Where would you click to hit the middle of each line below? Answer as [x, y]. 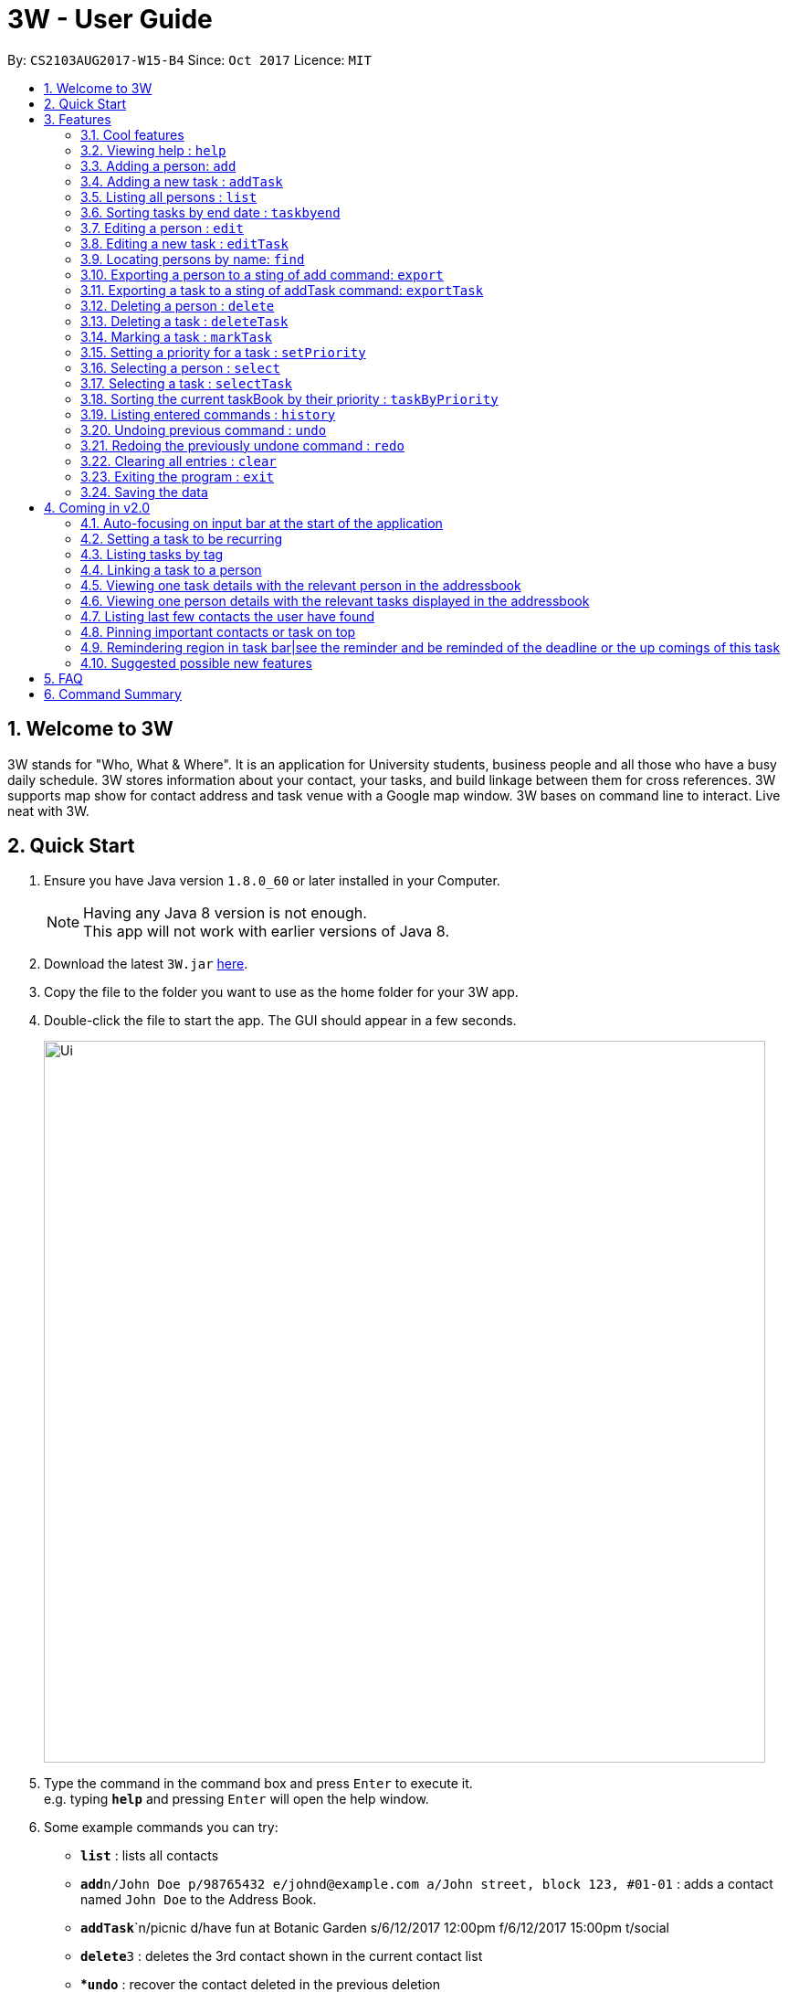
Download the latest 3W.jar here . [146, 964]
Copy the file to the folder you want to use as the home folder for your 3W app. [281, 992]
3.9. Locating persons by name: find [193, 259]
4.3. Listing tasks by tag [152, 554]
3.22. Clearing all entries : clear [179, 461]
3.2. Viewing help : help [153, 150]
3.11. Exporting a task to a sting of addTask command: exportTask [282, 290]
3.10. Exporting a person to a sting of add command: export [262, 274]
